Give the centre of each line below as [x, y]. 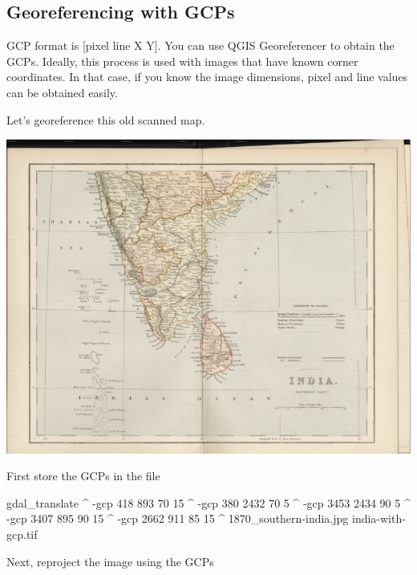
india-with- [379, 518]
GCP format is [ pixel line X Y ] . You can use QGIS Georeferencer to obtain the [200, 45]
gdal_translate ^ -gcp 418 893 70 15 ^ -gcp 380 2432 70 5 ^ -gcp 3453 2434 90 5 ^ [208, 502]
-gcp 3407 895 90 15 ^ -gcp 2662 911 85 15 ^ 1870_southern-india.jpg [178, 518]
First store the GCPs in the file [83, 476]
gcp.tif [22, 534]
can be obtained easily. [62, 92]
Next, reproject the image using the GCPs [110, 561]
